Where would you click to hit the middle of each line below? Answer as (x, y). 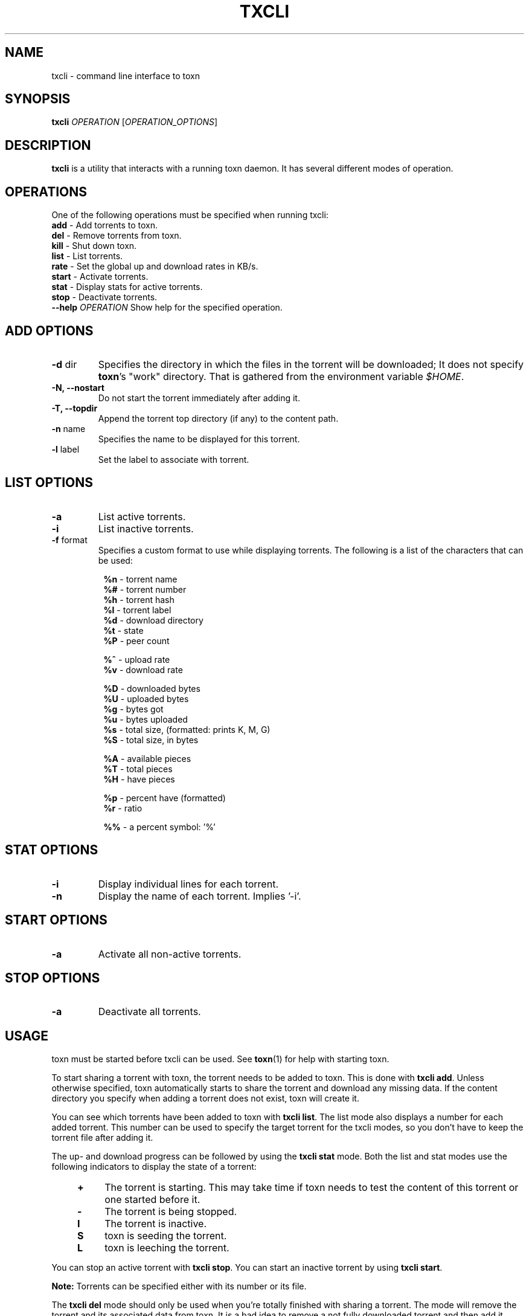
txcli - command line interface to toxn (126, 76)
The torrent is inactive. (156, 1224)
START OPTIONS (56, 920)
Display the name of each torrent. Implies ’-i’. (200, 896)
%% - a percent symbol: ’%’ (159, 827)
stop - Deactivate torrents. (104, 297)
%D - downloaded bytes (152, 688)
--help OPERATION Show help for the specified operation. (167, 308)
